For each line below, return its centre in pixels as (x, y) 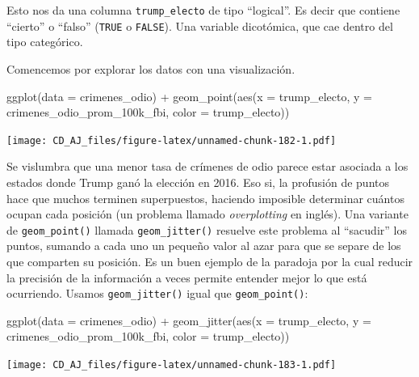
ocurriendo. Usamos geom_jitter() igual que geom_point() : (157, 293)
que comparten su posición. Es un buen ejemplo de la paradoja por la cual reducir (210, 261)
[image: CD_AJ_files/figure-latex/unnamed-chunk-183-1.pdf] (172, 365)
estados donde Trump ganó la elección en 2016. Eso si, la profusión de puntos (198, 182)
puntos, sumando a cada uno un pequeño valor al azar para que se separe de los (204, 246)
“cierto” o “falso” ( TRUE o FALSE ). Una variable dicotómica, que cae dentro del (200, 25)
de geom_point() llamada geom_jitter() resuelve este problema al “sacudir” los (207, 229)
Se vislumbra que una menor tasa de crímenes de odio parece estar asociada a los (207, 166)
